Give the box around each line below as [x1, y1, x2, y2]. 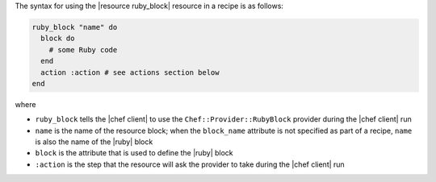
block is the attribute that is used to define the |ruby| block [35, 148, 233, 158]
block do [40, 34, 75, 43]
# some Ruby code [48, 45, 118, 54]
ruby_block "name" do [31, 23, 118, 31]
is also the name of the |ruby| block [35, 137, 153, 147]
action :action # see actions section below [40, 68, 220, 77]
